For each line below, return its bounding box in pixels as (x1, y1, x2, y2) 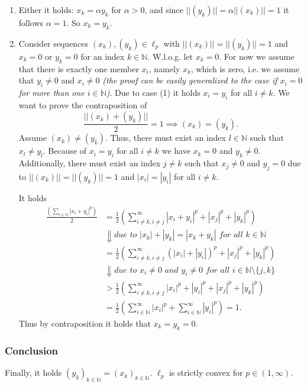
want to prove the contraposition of (18, 98, 147, 111)
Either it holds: (18, 4, 74, 15)
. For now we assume (219, 50, 295, 62)
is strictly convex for (169, 366, 243, 379)
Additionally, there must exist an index (18, 157, 161, 169)
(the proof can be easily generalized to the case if (102, 74, 277, 86)
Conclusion (5, 343, 58, 357)
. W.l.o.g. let (147, 50, 193, 62)
